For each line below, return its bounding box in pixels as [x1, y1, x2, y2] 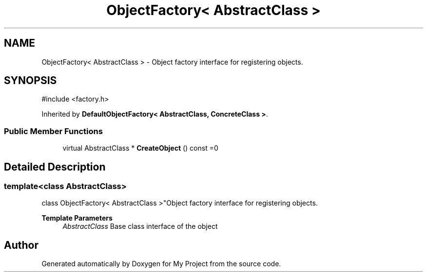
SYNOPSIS [4, 74, 57, 87]
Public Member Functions [4, 126, 103, 136]
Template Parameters [41, 214, 113, 223]
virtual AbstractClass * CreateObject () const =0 [62, 144, 218, 153]
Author [4, 239, 39, 251]
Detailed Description [4, 160, 106, 173]
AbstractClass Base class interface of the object [62, 222, 218, 231]
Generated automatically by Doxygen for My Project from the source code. [41, 259, 281, 268]
